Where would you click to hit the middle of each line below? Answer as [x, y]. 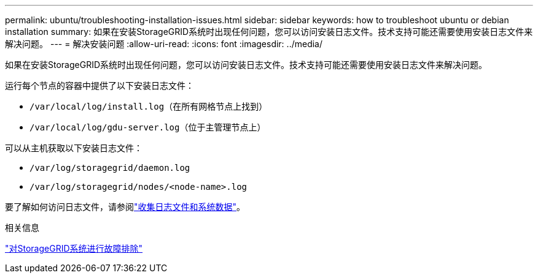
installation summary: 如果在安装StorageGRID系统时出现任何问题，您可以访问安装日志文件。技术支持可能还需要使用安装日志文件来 [269, 32]
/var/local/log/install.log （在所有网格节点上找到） [149, 106]
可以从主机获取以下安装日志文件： [74, 148]
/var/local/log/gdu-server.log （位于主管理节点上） [148, 127]
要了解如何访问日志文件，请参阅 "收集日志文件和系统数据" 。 [125, 207]
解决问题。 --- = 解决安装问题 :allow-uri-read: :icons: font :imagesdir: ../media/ [164, 44]
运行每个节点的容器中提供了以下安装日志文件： [99, 85]
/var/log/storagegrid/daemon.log [110, 168]
